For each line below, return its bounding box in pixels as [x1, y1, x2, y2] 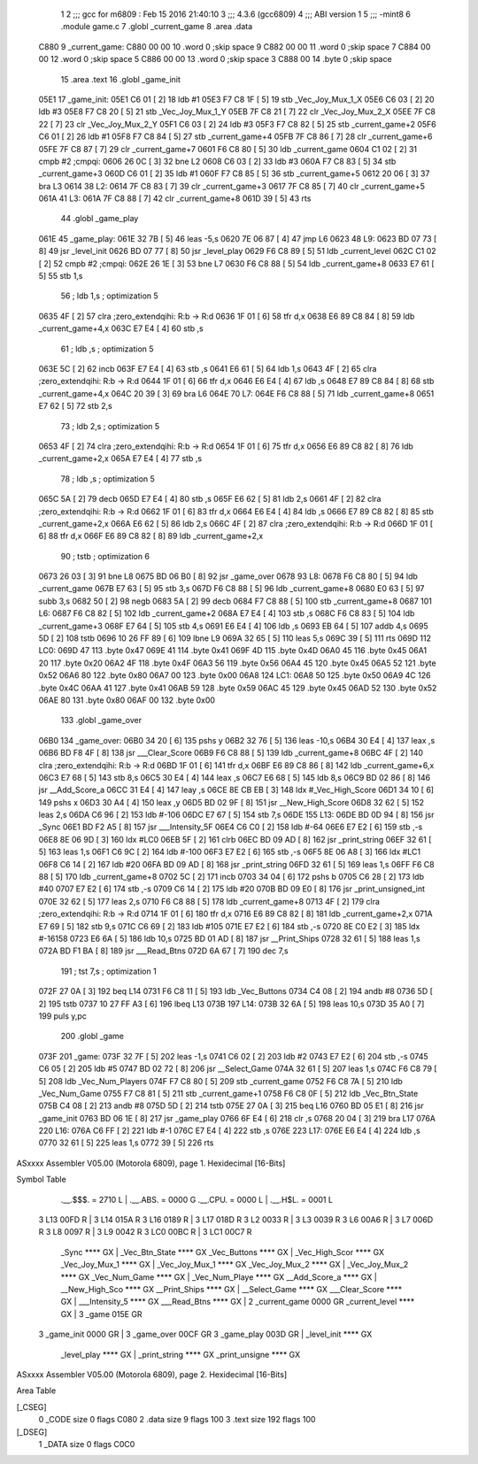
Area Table [16, 1385, 57, 1396]
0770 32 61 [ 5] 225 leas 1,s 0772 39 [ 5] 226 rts [38, 1137, 214, 1148]
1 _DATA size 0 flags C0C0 [38, 1438, 135, 1449]
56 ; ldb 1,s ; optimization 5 [60, 290, 158, 301]
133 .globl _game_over [60, 715, 143, 726]
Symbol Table [16, 1174, 66, 1185]
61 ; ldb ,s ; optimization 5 [60, 343, 154, 354]
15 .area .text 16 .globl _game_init [60, 73, 181, 84]
